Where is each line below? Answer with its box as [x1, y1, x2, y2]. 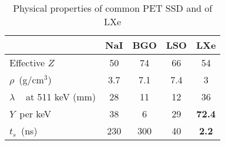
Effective [9, 56, 45, 69]
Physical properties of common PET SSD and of [13, 1, 213, 15]
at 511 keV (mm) [25, 90, 96, 103]
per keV [19, 107, 52, 120]
